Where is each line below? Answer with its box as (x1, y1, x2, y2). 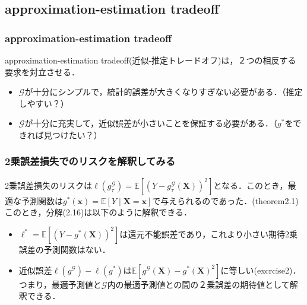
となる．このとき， (213, 179, 288, 191)
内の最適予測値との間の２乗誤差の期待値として (107, 278, 290, 290)
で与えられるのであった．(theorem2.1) (152, 194, 299, 206)
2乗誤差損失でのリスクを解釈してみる (5, 154, 176, 169)
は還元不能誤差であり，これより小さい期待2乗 (119, 227, 297, 240)
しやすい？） (18, 97, 69, 109)
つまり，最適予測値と (18, 278, 102, 290)
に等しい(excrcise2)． (220, 263, 301, 276)
